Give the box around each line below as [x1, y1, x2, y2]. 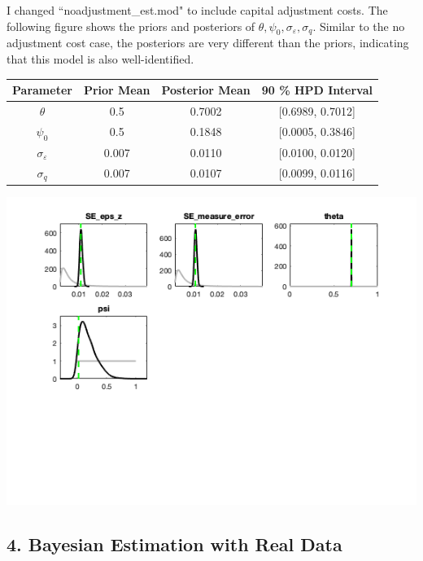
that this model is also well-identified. [7, 50, 194, 67]
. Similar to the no [312, 17, 405, 34]
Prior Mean [83, 81, 150, 99]
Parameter [12, 81, 72, 99]
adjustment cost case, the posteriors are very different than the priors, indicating [7, 34, 409, 51]
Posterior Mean [161, 81, 251, 99]
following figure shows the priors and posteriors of [7, 17, 255, 34]
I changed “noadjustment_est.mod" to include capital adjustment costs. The [7, 2, 388, 18]
